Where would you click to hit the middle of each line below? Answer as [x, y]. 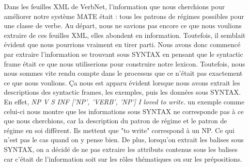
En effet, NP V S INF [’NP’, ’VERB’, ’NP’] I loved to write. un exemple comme [124, 101]
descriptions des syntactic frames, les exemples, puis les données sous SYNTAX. [122, 92]
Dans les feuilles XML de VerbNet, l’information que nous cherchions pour [114, 6]
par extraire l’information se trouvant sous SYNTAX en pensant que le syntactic [124, 54]
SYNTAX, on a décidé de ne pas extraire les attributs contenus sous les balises [121, 149]
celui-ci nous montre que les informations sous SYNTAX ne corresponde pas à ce [124, 111]
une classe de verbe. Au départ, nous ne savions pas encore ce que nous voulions [123, 25]
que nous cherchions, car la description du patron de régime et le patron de [116, 121]
